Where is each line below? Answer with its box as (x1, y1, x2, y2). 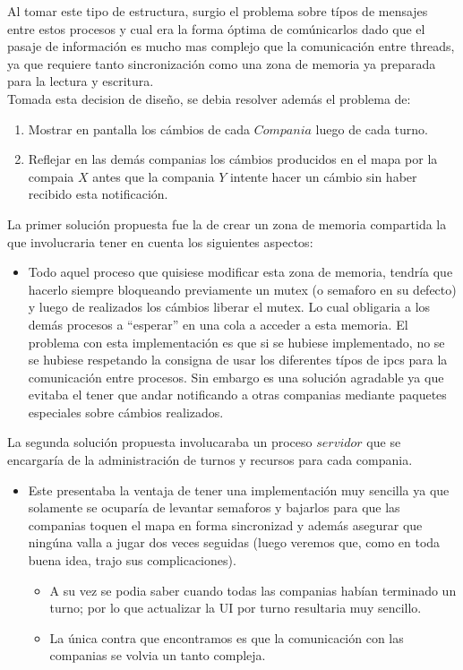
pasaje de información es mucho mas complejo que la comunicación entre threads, (7, 37, 455, 56)
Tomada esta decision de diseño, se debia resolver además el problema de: (7, 89, 411, 107)
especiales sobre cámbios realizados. (28, 402, 224, 421)
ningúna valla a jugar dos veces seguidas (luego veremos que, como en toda (28, 533, 441, 552)
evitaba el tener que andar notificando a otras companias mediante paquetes (28, 385, 447, 404)
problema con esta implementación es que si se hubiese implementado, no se (28, 332, 445, 351)
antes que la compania (92, 167, 215, 185)
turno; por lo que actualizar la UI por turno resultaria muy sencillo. (49, 598, 422, 617)
